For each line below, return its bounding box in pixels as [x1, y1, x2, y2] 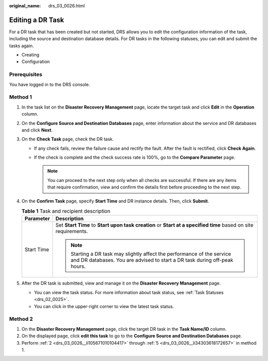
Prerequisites [9, 71, 42, 78]
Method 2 [9, 315, 33, 322]
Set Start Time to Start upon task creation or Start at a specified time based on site [55, 222, 254, 229]
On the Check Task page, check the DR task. [21, 136, 114, 142]
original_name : [9, 3, 41, 8]
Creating [21, 52, 40, 58]
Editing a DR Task [9, 15, 65, 24]
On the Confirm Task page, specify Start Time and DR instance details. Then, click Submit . [21, 198, 209, 204]
